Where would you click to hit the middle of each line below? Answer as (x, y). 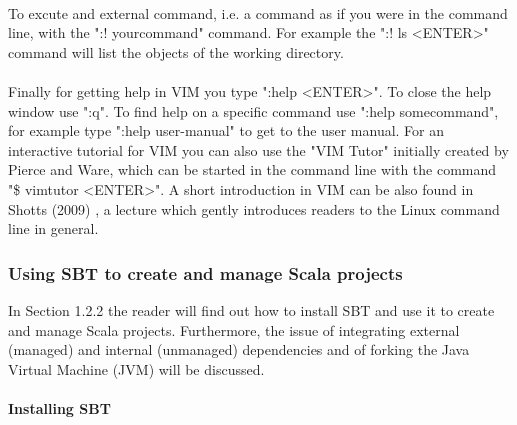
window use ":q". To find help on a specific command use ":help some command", (253, 110)
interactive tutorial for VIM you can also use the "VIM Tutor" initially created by (258, 149)
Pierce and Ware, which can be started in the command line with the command (252, 169)
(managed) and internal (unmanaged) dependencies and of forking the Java (239, 349)
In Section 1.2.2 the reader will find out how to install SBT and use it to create (251, 309)
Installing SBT (59, 407)
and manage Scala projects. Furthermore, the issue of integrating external (234, 329)
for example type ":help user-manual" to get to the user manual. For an (226, 130)
